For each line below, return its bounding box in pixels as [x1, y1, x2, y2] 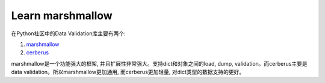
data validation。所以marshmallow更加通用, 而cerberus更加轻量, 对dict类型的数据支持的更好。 [11, 69, 245, 76]
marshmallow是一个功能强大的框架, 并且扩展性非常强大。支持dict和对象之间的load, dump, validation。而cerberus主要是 [11, 60, 308, 67]
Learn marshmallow [11, 9, 113, 22]
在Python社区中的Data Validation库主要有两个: [11, 30, 126, 37]
